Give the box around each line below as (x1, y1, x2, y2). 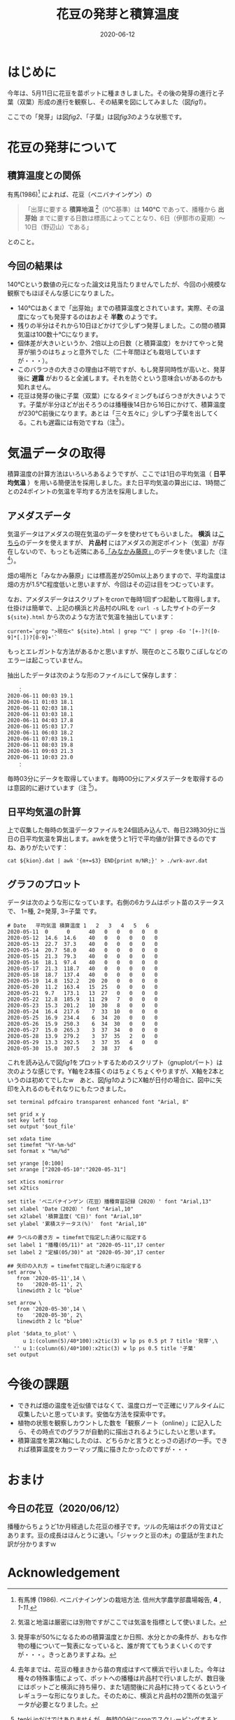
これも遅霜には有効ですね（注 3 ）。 (29, 417, 128, 427)
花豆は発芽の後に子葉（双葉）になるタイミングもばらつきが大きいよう (17, 391, 220, 400)
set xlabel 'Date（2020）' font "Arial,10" (7, 1206, 134, 1213)
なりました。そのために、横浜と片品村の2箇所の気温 (66, 1692, 218, 1700)
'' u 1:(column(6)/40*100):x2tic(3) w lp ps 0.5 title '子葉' (13, 1345, 197, 1352)
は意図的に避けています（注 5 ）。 (7, 782, 101, 792)
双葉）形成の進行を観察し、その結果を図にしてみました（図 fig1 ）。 (19, 98, 211, 106)
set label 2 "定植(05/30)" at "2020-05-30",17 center (7, 1249, 166, 1256)
